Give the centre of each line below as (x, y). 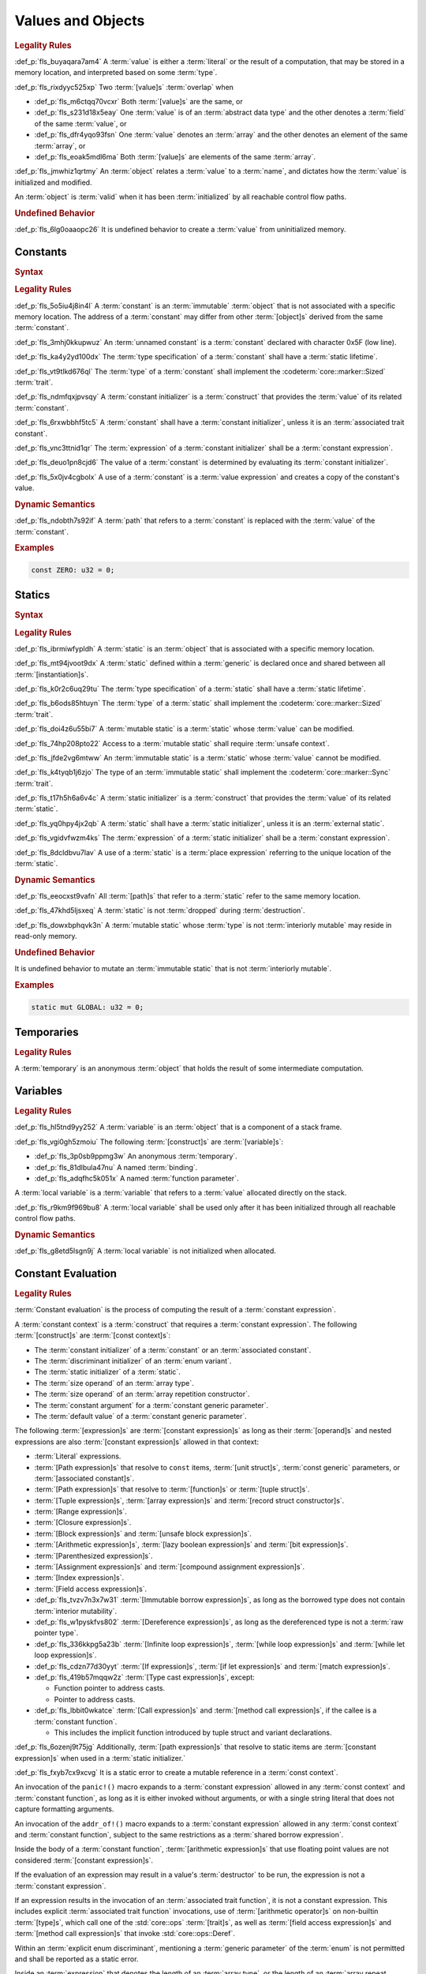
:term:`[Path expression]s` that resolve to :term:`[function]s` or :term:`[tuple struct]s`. (172, 1489)
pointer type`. (56, 1633)
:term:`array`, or (60, 145)
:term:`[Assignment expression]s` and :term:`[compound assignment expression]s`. (170, 1567)
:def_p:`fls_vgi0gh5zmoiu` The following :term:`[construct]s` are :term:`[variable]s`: (149, 1142)
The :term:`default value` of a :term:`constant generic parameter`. (141, 1416)
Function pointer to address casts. (110, 1688)
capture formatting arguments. (64, 1809)
